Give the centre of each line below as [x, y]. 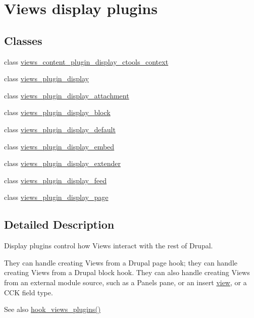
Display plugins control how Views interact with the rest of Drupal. [109, 246]
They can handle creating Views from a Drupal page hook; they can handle [121, 262]
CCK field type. [29, 292]
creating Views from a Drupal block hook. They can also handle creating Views [127, 272]
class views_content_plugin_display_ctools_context [86, 61]
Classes [23, 40]
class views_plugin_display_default [60, 129]
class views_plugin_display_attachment [67, 95]
